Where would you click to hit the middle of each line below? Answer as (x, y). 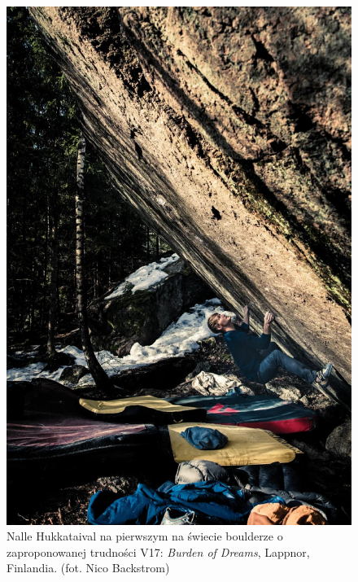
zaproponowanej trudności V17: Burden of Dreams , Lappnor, (158, 551)
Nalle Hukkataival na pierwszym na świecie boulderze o (145, 536)
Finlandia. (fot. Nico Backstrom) (88, 568)
